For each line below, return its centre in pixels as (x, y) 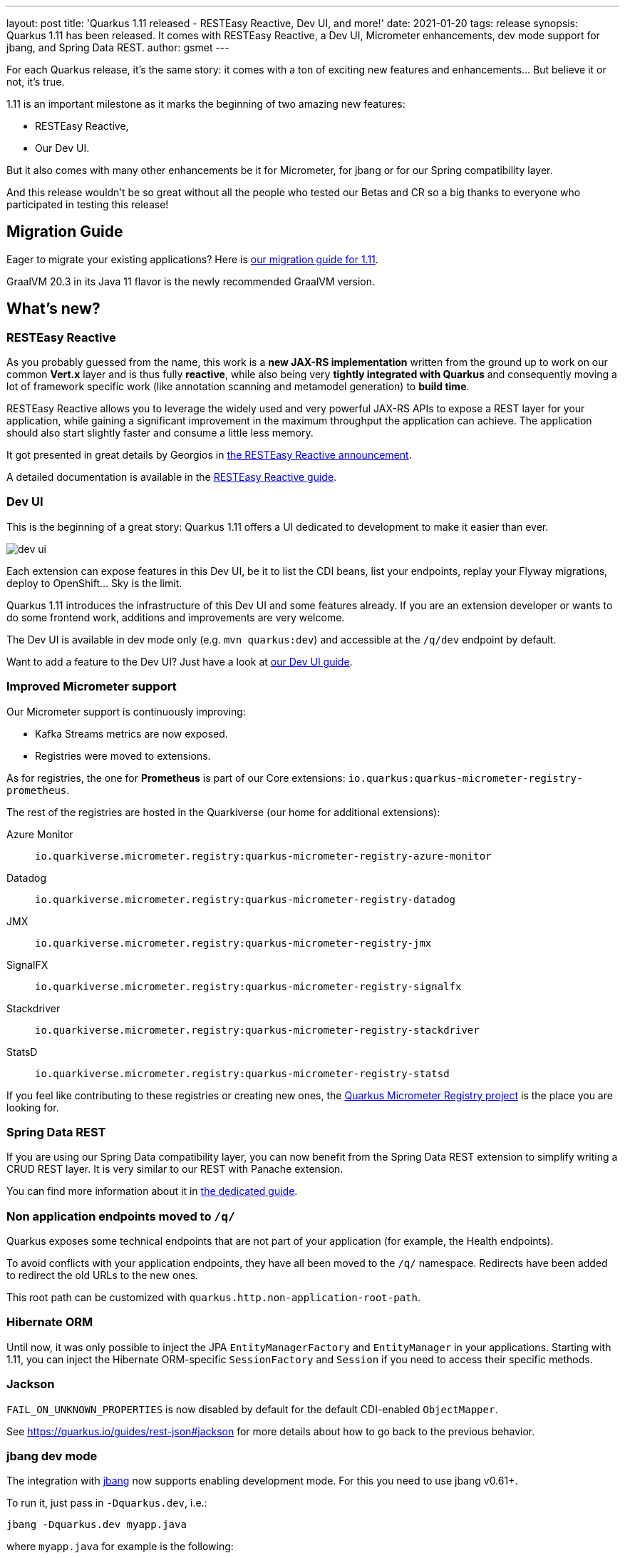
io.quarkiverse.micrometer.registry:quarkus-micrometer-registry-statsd (242, 1073)
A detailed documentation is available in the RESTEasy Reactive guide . (172, 477)
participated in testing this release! (88, 204)
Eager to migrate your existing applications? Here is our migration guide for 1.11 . (192, 259)
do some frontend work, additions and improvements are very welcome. (176, 617)
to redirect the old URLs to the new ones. (103, 1276)
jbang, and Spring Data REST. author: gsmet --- (118, 47)
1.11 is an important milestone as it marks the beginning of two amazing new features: (206, 104)
